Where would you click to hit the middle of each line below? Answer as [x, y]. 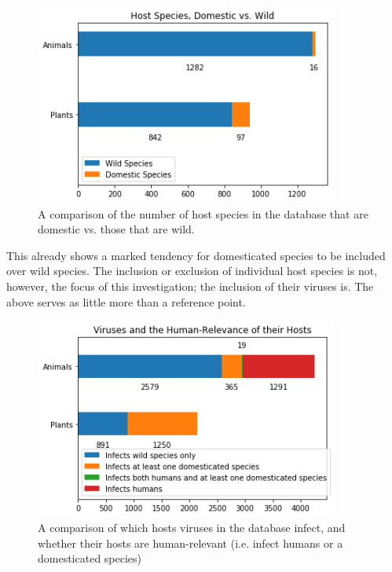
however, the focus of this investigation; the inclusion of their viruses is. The [190, 286]
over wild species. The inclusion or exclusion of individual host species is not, [192, 271]
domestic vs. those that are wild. [116, 229]
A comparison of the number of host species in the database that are [203, 213]
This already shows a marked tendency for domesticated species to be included [196, 255]
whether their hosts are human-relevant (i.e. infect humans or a [191, 543]
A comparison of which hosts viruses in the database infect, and [192, 528]
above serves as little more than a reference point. [126, 301]
